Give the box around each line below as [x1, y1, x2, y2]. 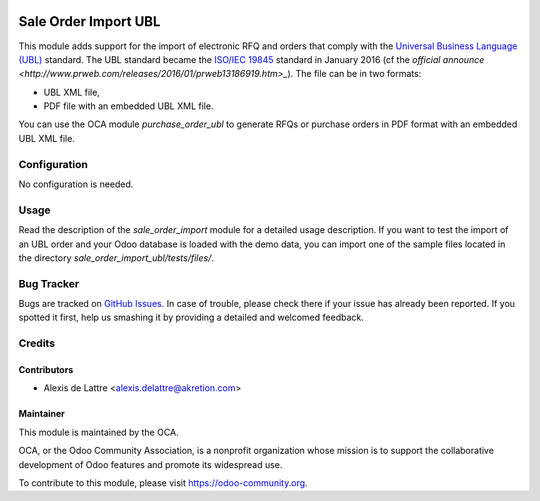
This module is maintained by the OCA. [18, 426, 179, 438]
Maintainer [18, 408, 65, 420]
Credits [18, 336, 55, 350]
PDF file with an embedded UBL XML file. [43, 100, 214, 112]
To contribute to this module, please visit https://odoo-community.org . [18, 476, 309, 489]
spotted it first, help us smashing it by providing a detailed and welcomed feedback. [18, 311, 364, 324]
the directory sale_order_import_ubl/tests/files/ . [18, 251, 215, 264]
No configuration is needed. [18, 178, 134, 190]
